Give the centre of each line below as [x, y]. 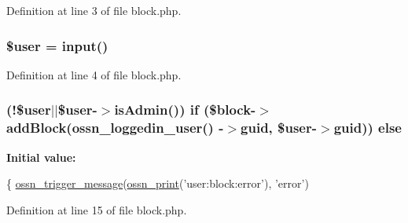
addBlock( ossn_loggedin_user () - [115, 128]
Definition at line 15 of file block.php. [97, 209]
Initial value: [41, 157]
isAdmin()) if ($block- [185, 110]
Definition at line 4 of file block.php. [94, 74]
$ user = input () [57, 45]
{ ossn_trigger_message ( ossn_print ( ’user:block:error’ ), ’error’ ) [158, 183]
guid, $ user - [279, 128]
